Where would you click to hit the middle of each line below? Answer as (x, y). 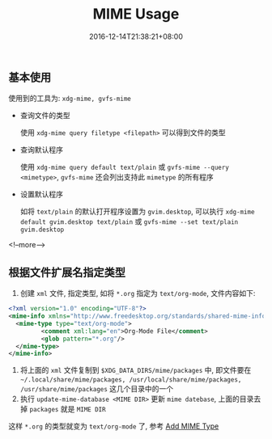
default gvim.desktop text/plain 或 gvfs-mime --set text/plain (129, 222)
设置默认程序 (41, 194)
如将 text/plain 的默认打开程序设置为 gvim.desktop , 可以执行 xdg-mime (137, 212)
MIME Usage (136, 14)
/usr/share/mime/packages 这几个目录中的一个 (97, 389)
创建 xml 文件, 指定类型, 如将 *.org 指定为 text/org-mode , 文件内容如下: (138, 293)
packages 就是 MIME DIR (68, 409)
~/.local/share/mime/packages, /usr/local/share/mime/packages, (131, 380)
